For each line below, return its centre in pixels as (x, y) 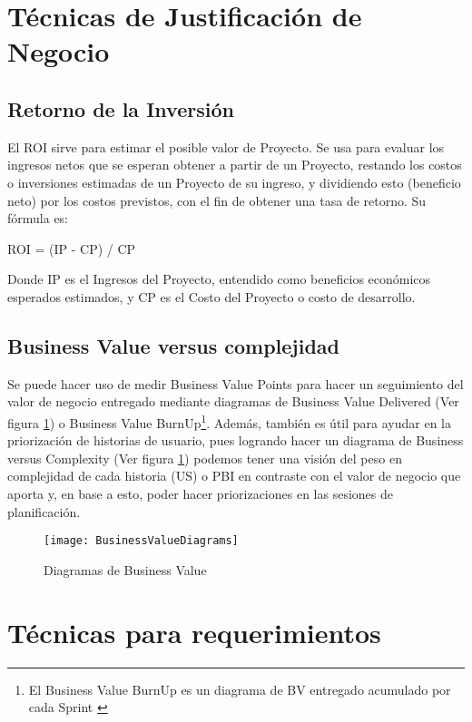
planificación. (44, 511)
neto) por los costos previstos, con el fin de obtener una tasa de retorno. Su (217, 200)
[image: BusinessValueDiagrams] (141, 541)
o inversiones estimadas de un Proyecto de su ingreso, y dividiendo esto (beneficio (234, 182)
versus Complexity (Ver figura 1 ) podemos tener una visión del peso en (205, 458)
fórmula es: (38, 218)
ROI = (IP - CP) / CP (72, 248)
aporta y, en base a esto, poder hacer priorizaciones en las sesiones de (200, 493)
